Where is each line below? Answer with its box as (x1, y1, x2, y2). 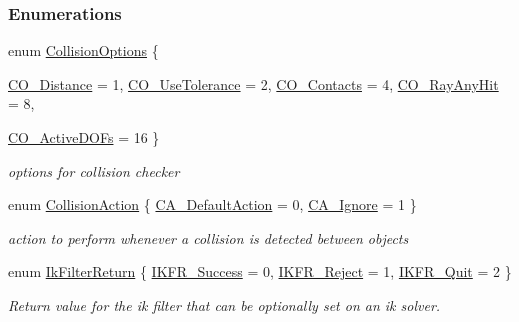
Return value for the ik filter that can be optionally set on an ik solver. (8, 294, 441, 315)
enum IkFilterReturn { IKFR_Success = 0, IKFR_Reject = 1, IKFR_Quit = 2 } (8, 261, 512, 282)
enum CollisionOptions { (8, 40, 159, 61)
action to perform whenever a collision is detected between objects (8, 227, 409, 248)
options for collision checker (8, 160, 180, 181)
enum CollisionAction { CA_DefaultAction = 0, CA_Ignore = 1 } (8, 194, 417, 215)
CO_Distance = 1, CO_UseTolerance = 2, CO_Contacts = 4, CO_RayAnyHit (8, 73, 499, 94)
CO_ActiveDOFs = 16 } (8, 127, 160, 147)
